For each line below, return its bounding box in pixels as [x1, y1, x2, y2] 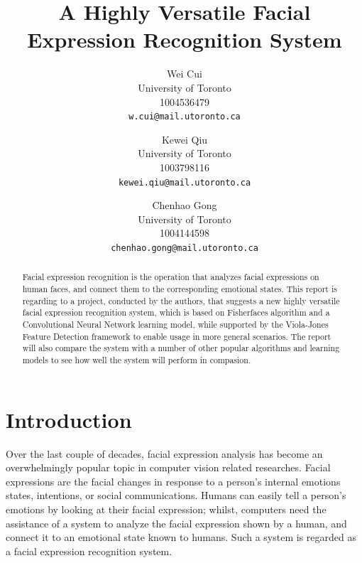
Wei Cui [167, 66, 202, 81]
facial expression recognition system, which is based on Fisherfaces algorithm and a [22, 306, 330, 318]
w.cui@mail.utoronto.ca [128, 112, 241, 122]
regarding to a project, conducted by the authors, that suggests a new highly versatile [22, 294, 340, 306]
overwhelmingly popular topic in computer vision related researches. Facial [6, 460, 331, 475]
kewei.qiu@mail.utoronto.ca [118, 177, 251, 188]
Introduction [6, 404, 132, 434]
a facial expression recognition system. [6, 543, 172, 558]
